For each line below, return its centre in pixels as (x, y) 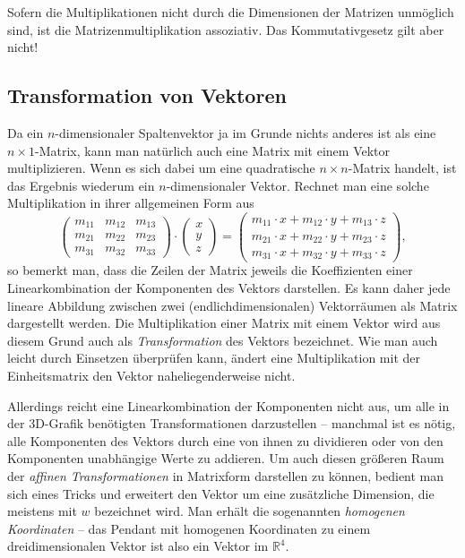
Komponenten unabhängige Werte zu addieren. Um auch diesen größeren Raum (226, 458)
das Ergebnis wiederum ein (81, 185)
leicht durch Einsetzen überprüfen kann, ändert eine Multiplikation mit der (214, 358)
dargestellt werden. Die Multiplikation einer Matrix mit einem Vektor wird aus (224, 323)
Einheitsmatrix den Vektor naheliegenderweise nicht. (151, 376)
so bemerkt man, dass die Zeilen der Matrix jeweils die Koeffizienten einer (210, 270)
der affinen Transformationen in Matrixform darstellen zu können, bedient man (226, 476)
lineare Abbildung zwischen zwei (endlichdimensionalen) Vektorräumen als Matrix (232, 305)
